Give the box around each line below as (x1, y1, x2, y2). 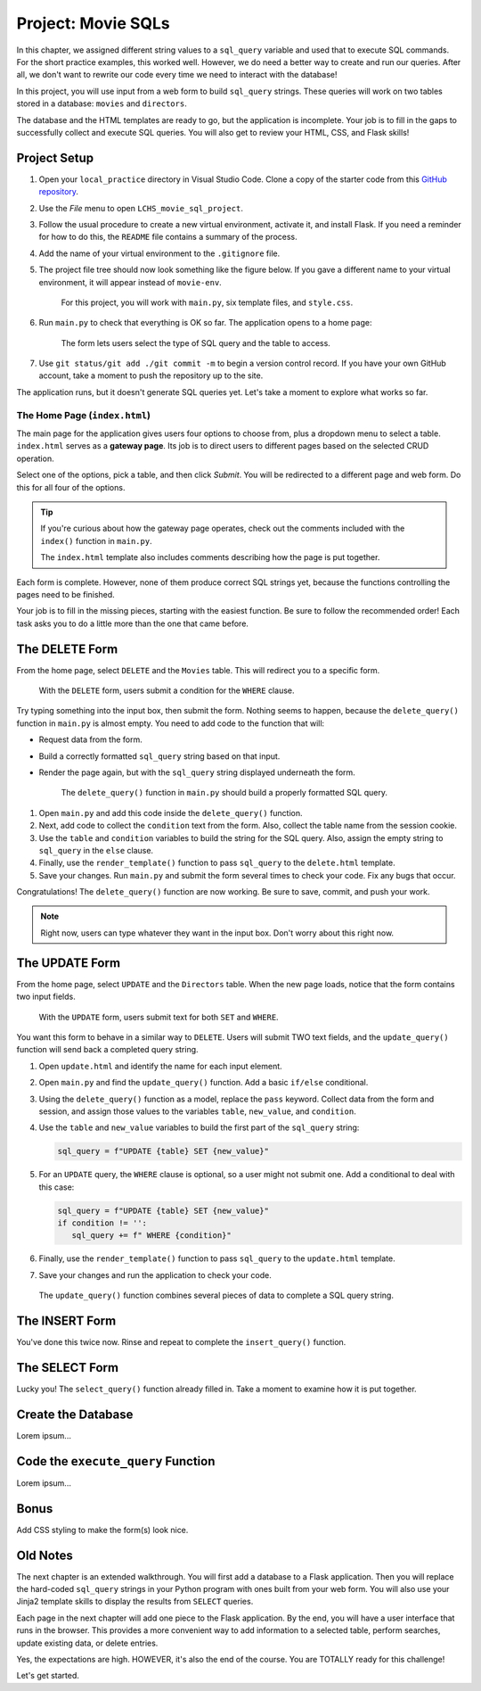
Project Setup (16, 150, 94, 165)
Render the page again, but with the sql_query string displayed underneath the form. (38, 767, 355, 778)
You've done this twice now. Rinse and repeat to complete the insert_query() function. (16, 1337, 346, 1348)
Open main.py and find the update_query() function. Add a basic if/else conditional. (38, 1077, 369, 1088)
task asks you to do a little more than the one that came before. (16, 618, 249, 629)
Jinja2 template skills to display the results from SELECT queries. (16, 1596, 254, 1607)
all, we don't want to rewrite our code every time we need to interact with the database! (16, 70, 338, 80)
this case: (38, 1182, 75, 1192)
